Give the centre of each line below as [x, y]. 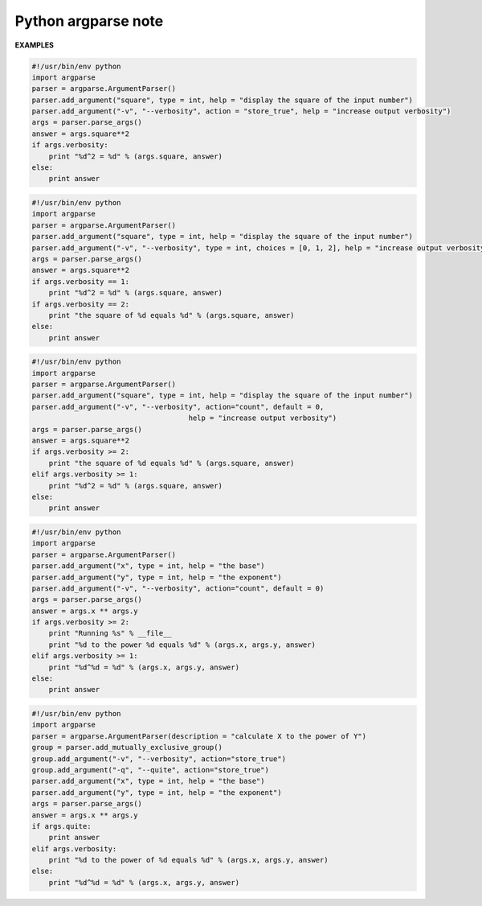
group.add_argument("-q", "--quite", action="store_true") [150, 770]
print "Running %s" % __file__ [110, 633]
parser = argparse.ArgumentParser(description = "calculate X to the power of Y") [199, 736]
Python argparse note [89, 21]
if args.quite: [61, 826]
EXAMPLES [34, 45]
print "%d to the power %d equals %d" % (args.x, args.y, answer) [182, 644]
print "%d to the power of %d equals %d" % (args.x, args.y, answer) [188, 860]
